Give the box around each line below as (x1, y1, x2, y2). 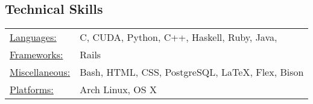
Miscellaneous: (10, 65, 71, 79)
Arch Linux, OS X (80, 82, 157, 97)
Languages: (10, 30, 57, 44)
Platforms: (10, 82, 54, 97)
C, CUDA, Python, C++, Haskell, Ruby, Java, (80, 30, 277, 44)
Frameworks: (10, 47, 63, 62)
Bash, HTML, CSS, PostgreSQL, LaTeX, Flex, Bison (80, 65, 304, 79)
